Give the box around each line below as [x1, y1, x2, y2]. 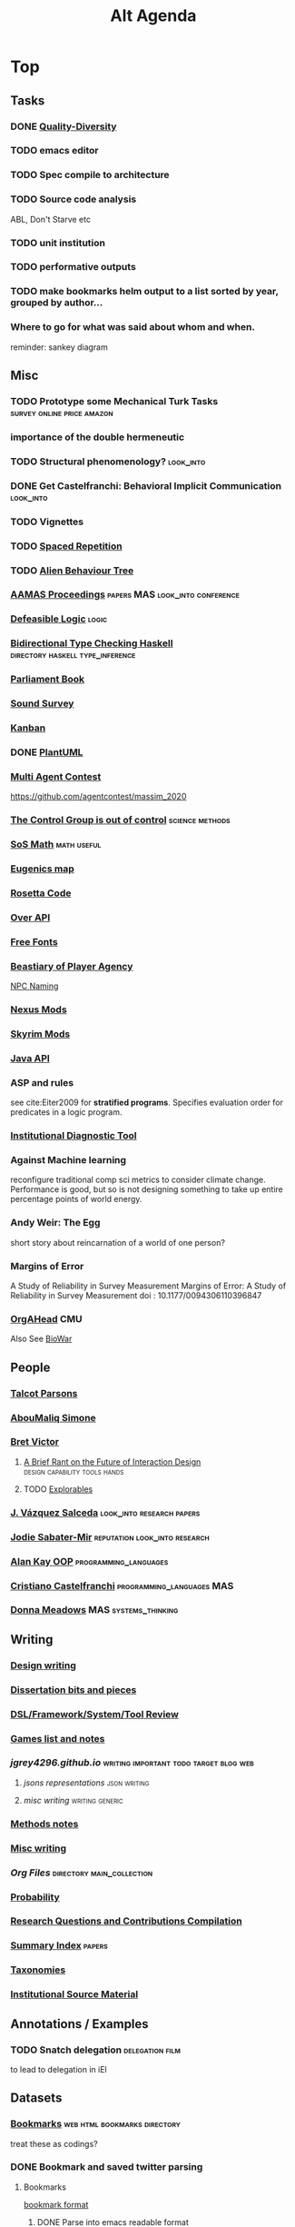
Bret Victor [10, 1436, 60, 1448]
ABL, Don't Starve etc [10, 214, 92, 224]
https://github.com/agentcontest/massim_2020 [10, 791, 187, 802]
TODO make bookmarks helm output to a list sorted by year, [10, 285, 280, 298]
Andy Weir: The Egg [10, 1217, 101, 1229]
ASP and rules [10, 1076, 74, 1089]
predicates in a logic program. [10, 1107, 123, 1118]
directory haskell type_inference [10, 649, 136, 661]
